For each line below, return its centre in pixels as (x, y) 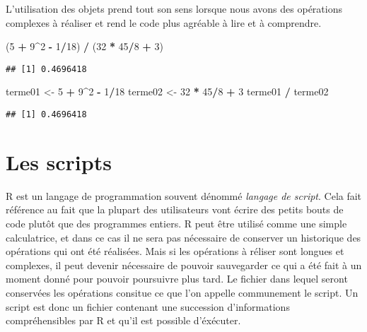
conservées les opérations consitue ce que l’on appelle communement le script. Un (182, 292)
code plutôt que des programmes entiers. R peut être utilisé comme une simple (176, 223)
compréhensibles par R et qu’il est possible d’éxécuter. (123, 320)
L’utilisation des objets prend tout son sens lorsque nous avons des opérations (174, 8)
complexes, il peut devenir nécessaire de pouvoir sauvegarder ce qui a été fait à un (184, 265)
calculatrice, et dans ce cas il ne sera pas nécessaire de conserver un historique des (183, 237)
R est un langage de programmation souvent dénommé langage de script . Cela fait (184, 195)
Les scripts (59, 161)
